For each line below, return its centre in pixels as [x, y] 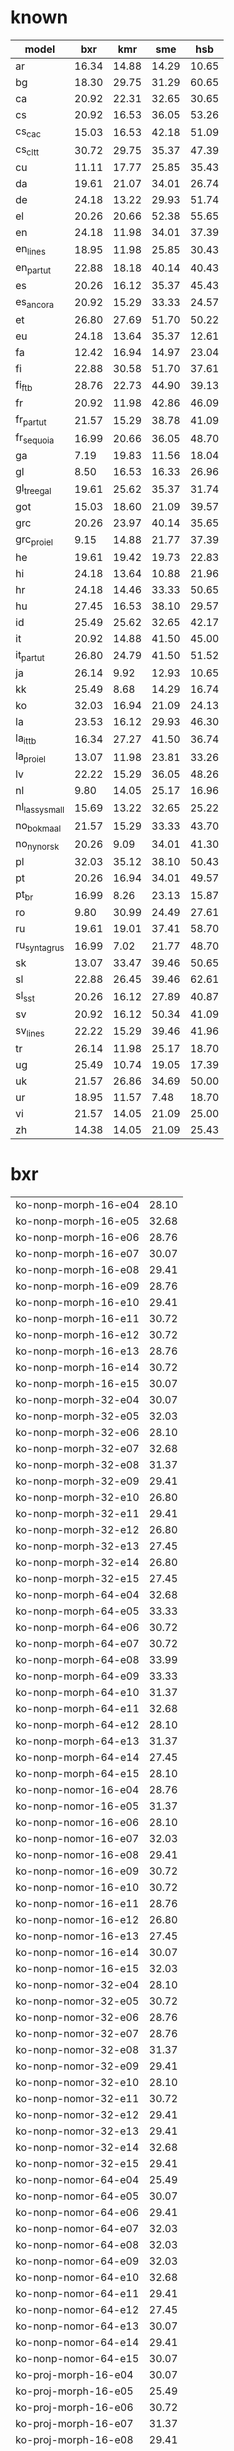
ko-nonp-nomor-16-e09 [77, 1871]
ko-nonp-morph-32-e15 [77, 1578]
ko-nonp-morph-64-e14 [77, 1757]
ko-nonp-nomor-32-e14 [77, 2147]
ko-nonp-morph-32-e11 [77, 1513]
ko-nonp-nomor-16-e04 [77, 1789]
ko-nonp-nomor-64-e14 [77, 2342]
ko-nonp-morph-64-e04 [77, 1594]
